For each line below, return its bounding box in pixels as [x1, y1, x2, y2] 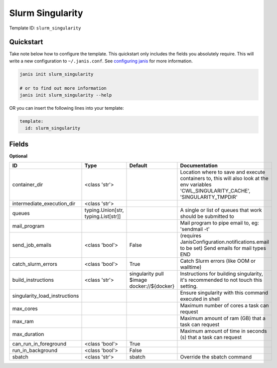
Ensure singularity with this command [180, 289, 269, 296]
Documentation [180, 162, 218, 169]
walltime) [180, 264, 202, 271]
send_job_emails [12, 242, 52, 249]
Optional [9, 153, 27, 159]
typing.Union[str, [84, 207, 124, 214]
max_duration [12, 331, 44, 338]
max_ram [12, 318, 34, 325]
